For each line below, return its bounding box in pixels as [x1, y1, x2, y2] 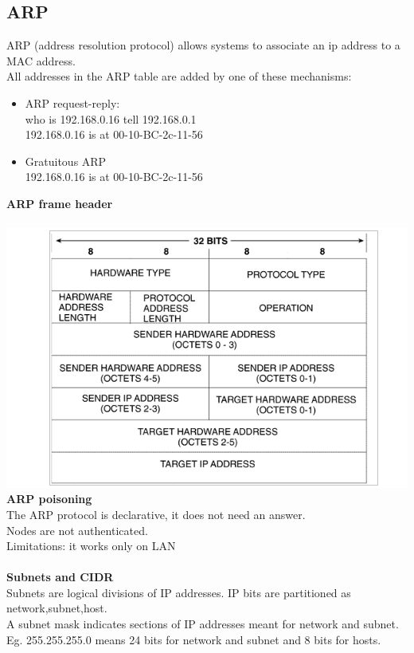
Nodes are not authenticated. [6, 521, 148, 538]
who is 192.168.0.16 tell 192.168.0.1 [25, 110, 197, 127]
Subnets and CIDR [6, 568, 114, 585]
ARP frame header [6, 195, 113, 211]
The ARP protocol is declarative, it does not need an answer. [6, 505, 306, 522]
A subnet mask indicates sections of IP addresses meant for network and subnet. [6, 616, 399, 632]
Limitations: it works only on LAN [6, 537, 176, 554]
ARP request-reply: [25, 94, 120, 111]
